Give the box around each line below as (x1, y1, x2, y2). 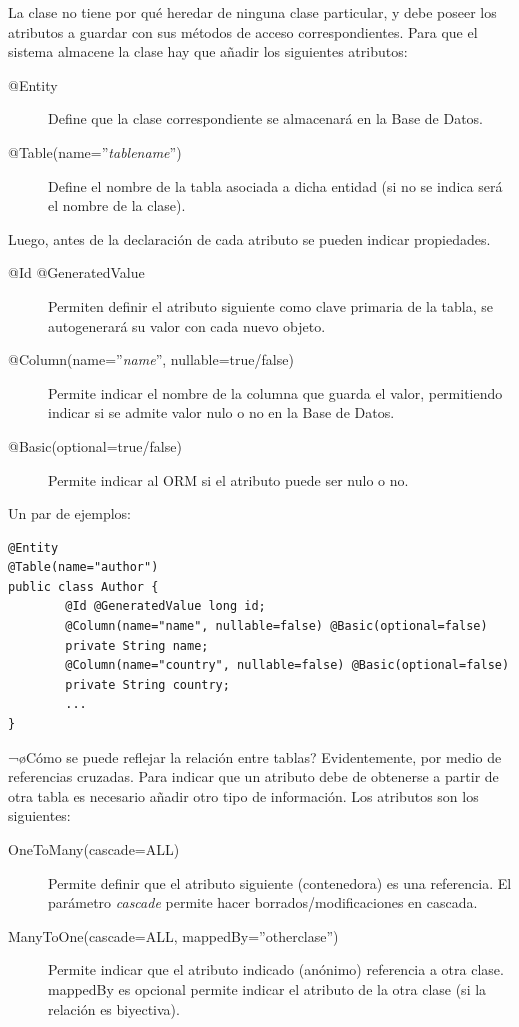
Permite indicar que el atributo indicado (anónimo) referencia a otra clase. (48, 959, 504, 980)
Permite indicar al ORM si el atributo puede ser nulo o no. (48, 469, 409, 490)
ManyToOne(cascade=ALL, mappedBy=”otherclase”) (8, 925, 339, 946)
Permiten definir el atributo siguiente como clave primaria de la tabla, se (48, 295, 494, 316)
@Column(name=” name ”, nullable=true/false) (8, 349, 294, 370)
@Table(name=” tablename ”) (8, 141, 182, 162)
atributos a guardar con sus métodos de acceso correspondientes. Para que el (8, 21, 478, 42)
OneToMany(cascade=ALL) (8, 839, 180, 859)
